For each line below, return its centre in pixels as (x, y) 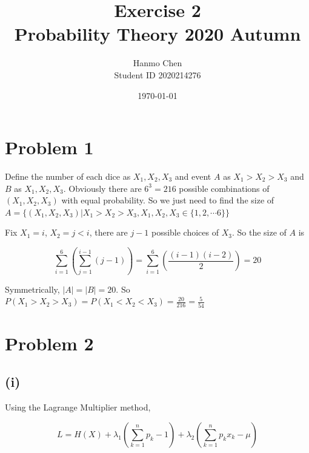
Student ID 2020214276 (158, 74)
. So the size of (259, 232)
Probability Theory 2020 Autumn (158, 34)
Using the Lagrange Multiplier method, (78, 407)
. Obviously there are (102, 188)
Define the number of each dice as (68, 176)
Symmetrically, (32, 289)
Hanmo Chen (158, 63)
